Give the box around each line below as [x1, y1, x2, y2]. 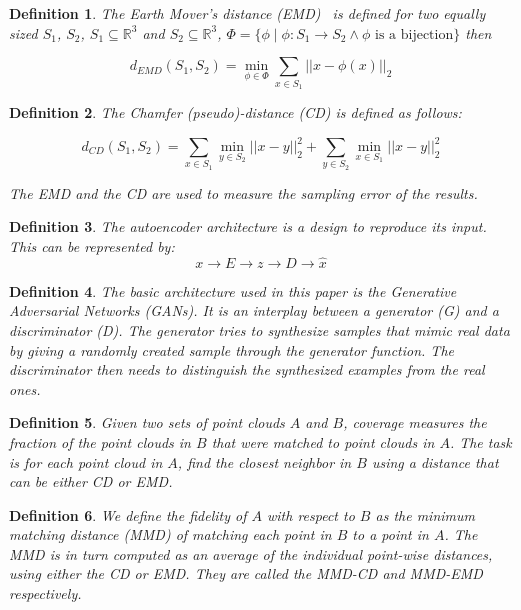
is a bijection [375, 27, 454, 42]
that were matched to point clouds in [211, 431, 435, 452]
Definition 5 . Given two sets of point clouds [9, 412, 285, 433]
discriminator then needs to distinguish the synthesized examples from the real [9, 359, 485, 380]
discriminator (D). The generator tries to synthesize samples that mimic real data [9, 319, 510, 340]
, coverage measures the [343, 412, 487, 433]
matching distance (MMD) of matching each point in [9, 524, 332, 545]
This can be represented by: [9, 235, 175, 256]
